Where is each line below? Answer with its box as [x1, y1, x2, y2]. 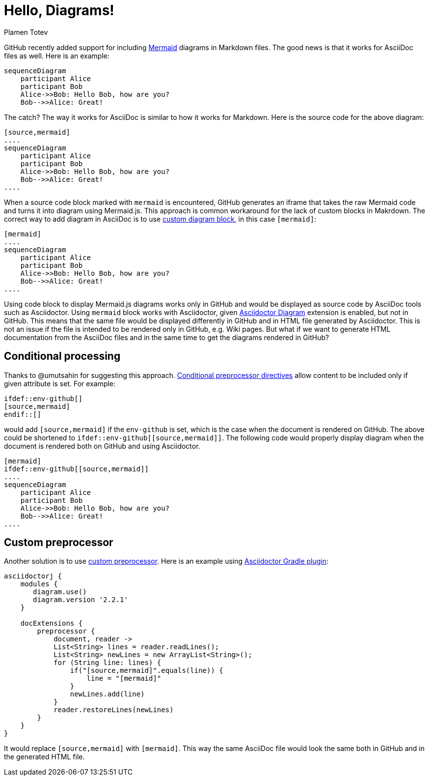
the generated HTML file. [4, 752, 85, 761]
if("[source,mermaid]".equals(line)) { [70, 666, 223, 675]
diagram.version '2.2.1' [33, 596, 128, 604]
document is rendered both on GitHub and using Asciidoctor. [4, 441, 200, 450]
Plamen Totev [4, 28, 48, 36]
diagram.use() [33, 588, 87, 596]
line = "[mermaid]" [86, 674, 161, 683]
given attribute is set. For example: [4, 379, 116, 388]
